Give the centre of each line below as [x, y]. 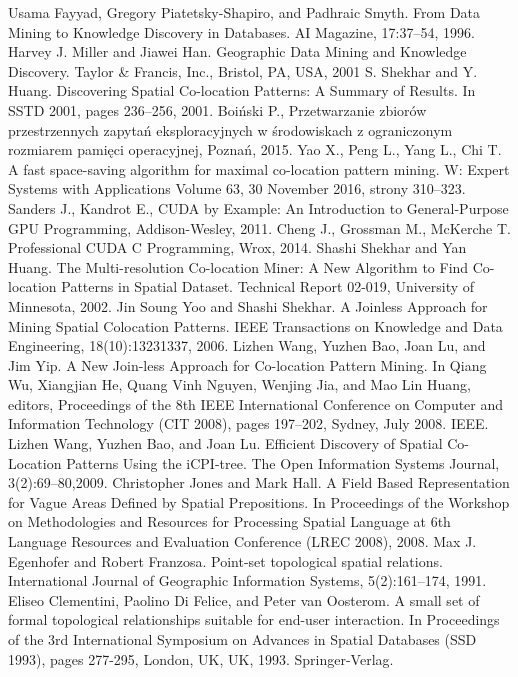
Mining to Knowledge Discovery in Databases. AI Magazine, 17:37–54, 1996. [241, 31]
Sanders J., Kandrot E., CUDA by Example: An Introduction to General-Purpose [258, 207]
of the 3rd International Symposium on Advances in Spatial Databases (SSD [242, 639]
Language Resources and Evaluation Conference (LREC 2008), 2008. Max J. [242, 541]
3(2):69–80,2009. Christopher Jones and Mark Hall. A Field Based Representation [259, 482]
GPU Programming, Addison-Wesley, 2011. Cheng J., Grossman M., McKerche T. [259, 227]
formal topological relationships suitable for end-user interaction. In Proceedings [254, 619]
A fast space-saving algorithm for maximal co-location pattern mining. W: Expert [259, 168]
